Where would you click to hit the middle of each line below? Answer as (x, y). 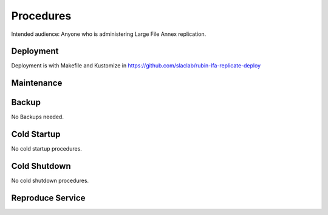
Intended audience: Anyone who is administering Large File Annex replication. (109, 34)
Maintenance (37, 83)
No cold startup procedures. (46, 149)
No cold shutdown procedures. (50, 181)
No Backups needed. (37, 117)
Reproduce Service (48, 198)
